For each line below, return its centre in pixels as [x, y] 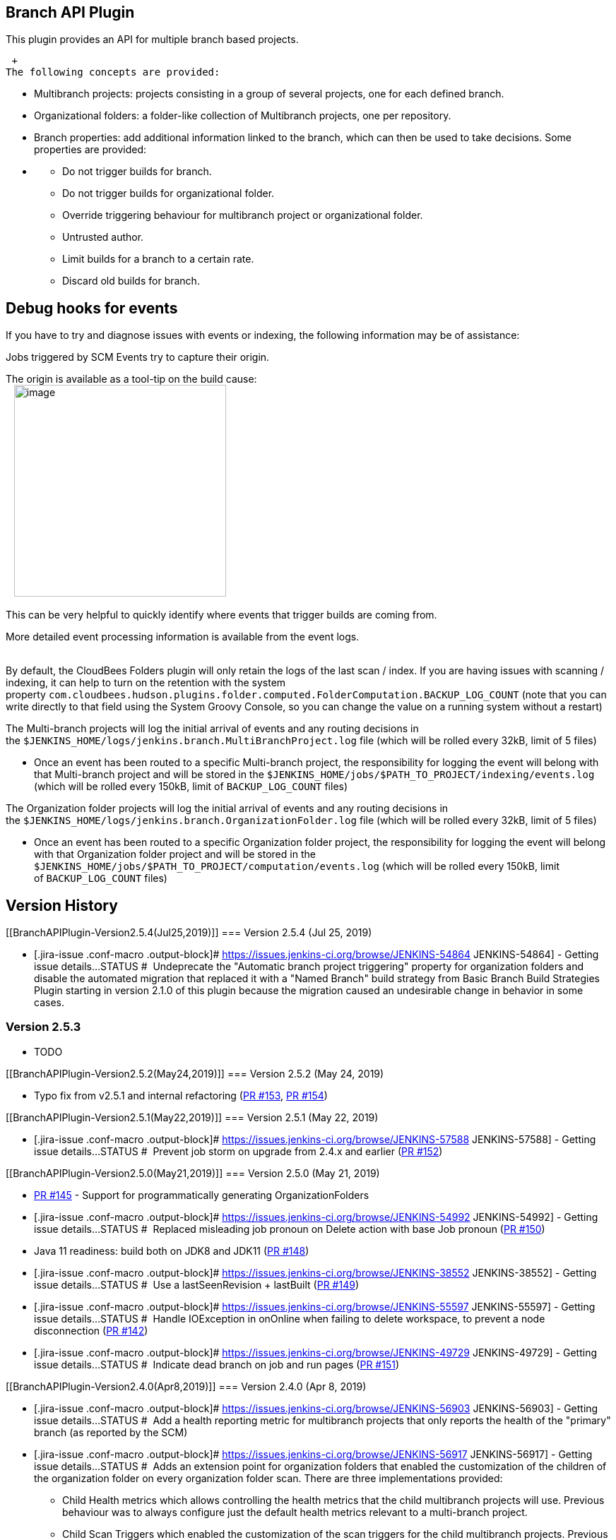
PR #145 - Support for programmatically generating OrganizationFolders [202, 1195]
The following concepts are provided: [113, 72]
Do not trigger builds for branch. [137, 172]
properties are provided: [90, 150]
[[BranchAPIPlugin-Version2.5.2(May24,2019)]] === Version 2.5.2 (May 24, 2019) [195, 1073]
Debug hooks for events [92, 308]
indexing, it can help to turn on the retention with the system [146, 683]
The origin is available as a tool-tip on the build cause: [131, 379]
